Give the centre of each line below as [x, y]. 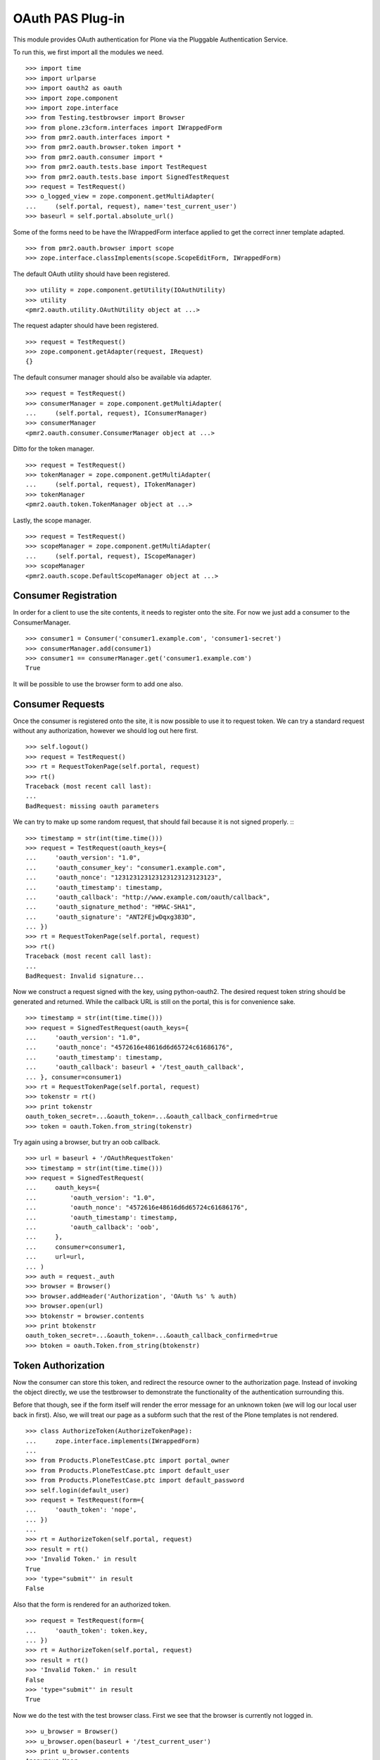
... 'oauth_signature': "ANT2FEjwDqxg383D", [111, 917]
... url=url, [55, 1257]
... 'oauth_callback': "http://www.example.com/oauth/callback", [148, 897]
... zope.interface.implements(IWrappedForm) [113, 1441]
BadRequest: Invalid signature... [85, 976]
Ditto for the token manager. [54, 449]
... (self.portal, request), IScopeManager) [111, 556]
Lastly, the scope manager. [52, 520]
